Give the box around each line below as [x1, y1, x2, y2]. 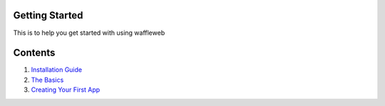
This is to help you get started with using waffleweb [13, 28, 165, 37]
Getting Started [13, 9, 83, 21]
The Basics [31, 75, 64, 84]
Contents [13, 47, 56, 59]
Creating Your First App [31, 85, 101, 94]
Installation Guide [31, 65, 82, 74]
